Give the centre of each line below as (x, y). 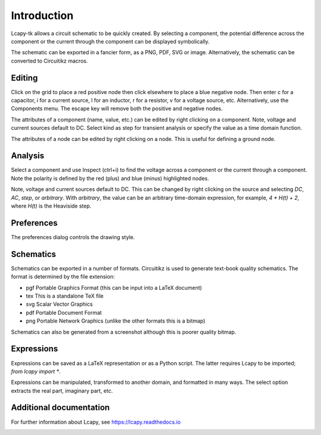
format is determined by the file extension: (63, 277)
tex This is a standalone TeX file (65, 296)
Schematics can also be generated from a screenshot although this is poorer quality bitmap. (124, 332)
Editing (24, 78)
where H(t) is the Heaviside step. (51, 206)
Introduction (42, 15)
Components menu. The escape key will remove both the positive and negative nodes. (117, 109)
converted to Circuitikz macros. (50, 61)
